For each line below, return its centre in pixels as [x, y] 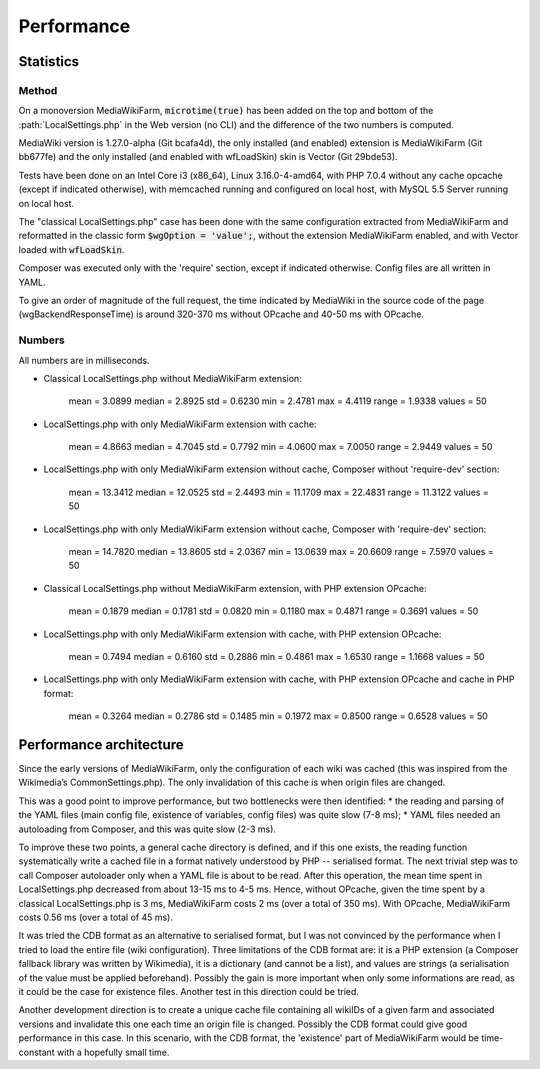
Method [38, 90]
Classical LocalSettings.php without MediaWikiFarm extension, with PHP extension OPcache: [235, 588]
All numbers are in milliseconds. [84, 360]
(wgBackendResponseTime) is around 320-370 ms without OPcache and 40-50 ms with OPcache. [221, 314]
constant [36, 1052]
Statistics [49, 61]
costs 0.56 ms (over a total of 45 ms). [96, 917]
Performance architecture [101, 744]
